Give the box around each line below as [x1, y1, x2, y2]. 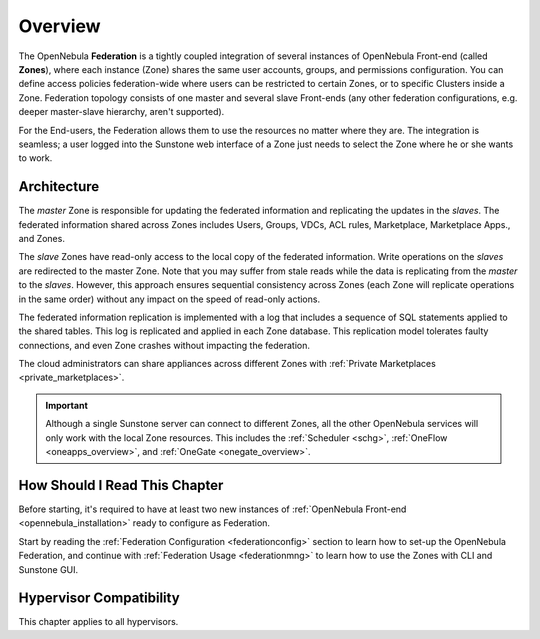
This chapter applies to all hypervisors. [18, 616, 179, 628]
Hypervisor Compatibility [18, 590, 180, 607]
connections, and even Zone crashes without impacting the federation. [18, 339, 310, 351]
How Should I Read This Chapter [18, 476, 224, 494]
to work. [18, 152, 53, 164]
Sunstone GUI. [18, 563, 79, 575]
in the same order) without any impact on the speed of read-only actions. [18, 293, 320, 305]
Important [45, 399, 89, 411]
